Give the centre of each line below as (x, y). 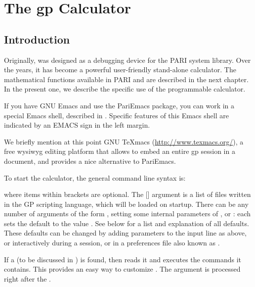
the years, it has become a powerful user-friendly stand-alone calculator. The (120, 70)
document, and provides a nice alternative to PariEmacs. (90, 161)
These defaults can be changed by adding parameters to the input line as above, (125, 233)
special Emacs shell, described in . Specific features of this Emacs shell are (116, 115)
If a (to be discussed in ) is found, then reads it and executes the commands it (123, 259)
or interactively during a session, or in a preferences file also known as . (112, 243)
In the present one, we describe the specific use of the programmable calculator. (125, 89)
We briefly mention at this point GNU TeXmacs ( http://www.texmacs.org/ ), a (124, 141)
